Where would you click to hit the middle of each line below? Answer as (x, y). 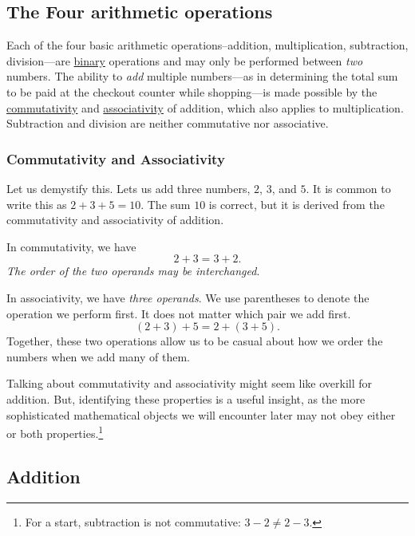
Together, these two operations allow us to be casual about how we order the (195, 341)
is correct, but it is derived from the (296, 204)
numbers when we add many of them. (98, 356)
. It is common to (348, 188)
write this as (37, 204)
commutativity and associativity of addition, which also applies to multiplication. (205, 107)
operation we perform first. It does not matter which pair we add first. (179, 313)
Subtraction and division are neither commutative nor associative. (168, 123)
